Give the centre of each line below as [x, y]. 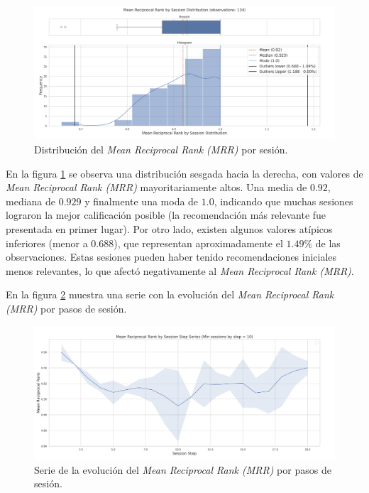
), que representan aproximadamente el [198, 243]
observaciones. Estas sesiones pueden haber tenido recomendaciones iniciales [171, 257]
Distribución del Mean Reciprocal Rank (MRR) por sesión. [161, 149]
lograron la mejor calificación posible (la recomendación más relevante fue [166, 215]
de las [328, 243]
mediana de [31, 201]
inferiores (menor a [47, 243]
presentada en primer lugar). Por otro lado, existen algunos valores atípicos [169, 228]
